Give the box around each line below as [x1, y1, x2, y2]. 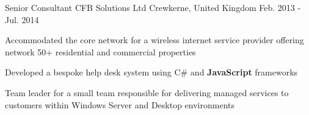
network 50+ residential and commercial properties [5, 45, 196, 58]
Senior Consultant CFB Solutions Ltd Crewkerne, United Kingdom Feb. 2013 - [5, 1, 301, 13]
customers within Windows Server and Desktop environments [5, 98, 235, 111]
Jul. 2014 [5, 13, 39, 26]
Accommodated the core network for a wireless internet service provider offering [5, 33, 304, 46]
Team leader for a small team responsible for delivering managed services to [5, 86, 289, 99]
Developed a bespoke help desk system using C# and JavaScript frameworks [5, 66, 298, 78]
